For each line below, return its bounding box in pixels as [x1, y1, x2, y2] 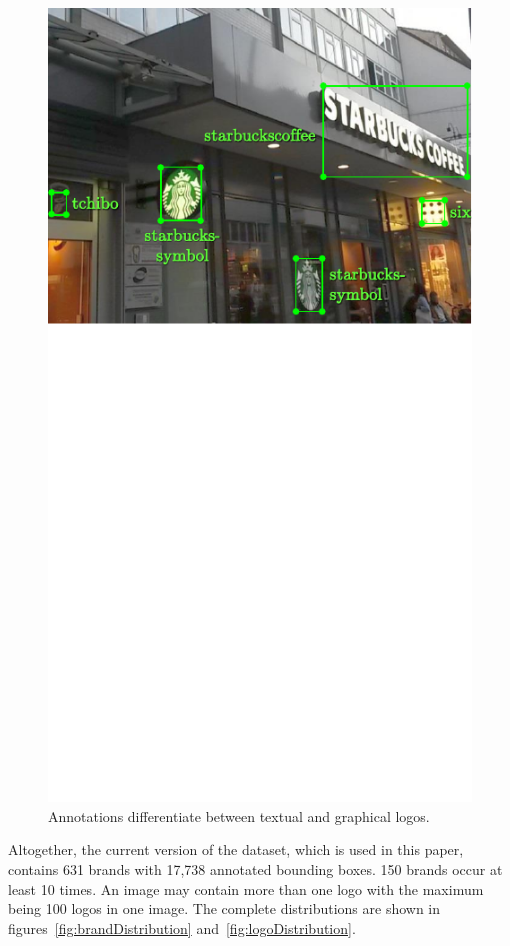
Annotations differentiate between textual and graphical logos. [48, 805, 430, 826]
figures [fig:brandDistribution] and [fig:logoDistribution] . [8, 917, 356, 938]
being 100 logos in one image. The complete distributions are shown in [8, 898, 441, 919]
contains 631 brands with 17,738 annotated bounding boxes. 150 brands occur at [8, 858, 503, 879]
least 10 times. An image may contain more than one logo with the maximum [8, 878, 484, 899]
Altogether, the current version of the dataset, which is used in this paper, [8, 839, 464, 860]
